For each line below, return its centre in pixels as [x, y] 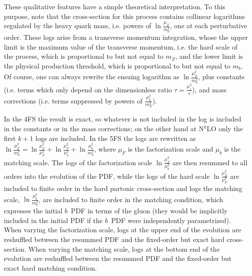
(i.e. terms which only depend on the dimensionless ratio [88, 89]
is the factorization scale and [171, 149]
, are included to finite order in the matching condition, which [131, 199]
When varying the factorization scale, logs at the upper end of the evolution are [123, 230]
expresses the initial [33, 211]
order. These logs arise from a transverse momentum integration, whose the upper [126, 37]
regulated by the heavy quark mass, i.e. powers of [78, 26]
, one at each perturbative [209, 26]
